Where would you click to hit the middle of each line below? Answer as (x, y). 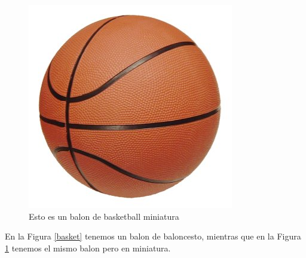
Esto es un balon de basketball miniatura (104, 216)
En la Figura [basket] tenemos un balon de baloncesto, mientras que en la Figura (153, 236)
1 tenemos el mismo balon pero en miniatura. (88, 248)
